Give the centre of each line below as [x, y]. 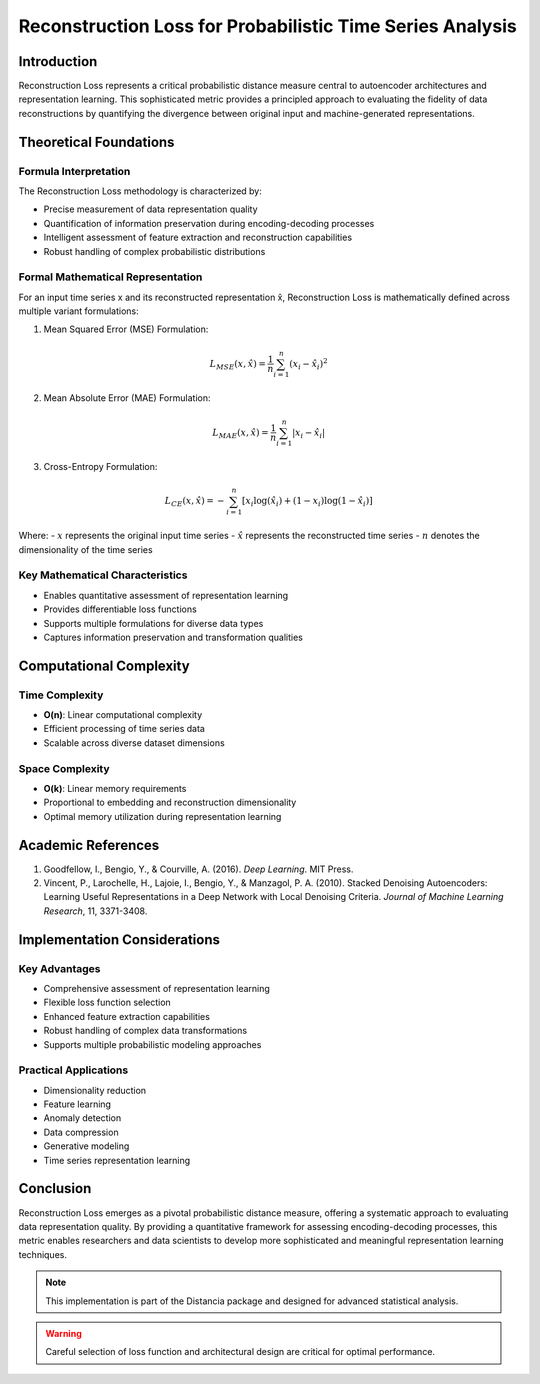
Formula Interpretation [74, 171]
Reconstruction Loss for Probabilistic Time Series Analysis [267, 26]
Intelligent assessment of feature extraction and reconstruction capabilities [198, 237]
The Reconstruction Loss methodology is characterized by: [140, 191]
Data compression [81, 1132]
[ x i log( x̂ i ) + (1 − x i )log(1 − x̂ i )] [307, 502]
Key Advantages [59, 968]
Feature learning [77, 1104]
